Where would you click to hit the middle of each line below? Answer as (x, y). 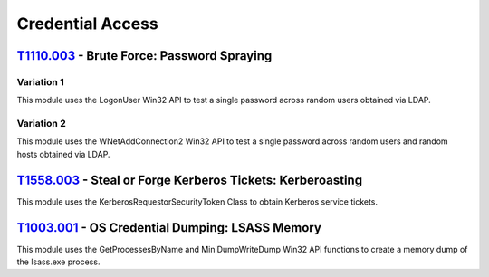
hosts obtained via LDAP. (63, 154)
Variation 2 (42, 124)
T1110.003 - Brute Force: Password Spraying (144, 56)
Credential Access (87, 24)
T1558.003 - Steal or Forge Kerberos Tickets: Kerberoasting (189, 180)
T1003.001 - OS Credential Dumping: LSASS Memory (169, 228)
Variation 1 (40, 81)
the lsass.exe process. (58, 262)
